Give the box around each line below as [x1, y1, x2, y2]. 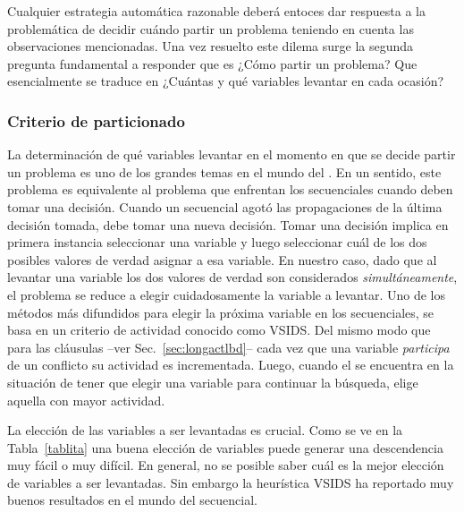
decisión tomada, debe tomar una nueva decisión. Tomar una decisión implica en [7, 215, 449, 234]
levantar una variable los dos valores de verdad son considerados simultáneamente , [7, 268, 458, 286]
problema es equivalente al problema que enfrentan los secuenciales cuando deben [7, 180, 453, 199]
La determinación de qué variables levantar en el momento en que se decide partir [7, 145, 456, 164]
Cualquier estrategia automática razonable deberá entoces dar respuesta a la [7, 2, 426, 20]
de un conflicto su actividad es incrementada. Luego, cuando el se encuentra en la [7, 355, 454, 374]
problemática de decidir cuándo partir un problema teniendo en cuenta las [7, 19, 414, 38]
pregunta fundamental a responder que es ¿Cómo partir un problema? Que [7, 54, 418, 73]
